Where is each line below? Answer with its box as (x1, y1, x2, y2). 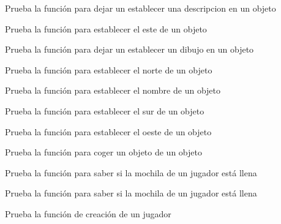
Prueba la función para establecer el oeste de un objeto (5, 125, 212, 138)
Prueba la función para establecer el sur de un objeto (5, 104, 204, 117)
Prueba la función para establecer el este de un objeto (5, 22, 207, 35)
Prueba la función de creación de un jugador (5, 207, 171, 220)
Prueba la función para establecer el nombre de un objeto (5, 84, 221, 97)
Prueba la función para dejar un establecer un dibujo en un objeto (5, 43, 254, 56)
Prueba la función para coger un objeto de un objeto (5, 146, 202, 159)
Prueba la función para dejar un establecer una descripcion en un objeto (5, 2, 276, 14)
